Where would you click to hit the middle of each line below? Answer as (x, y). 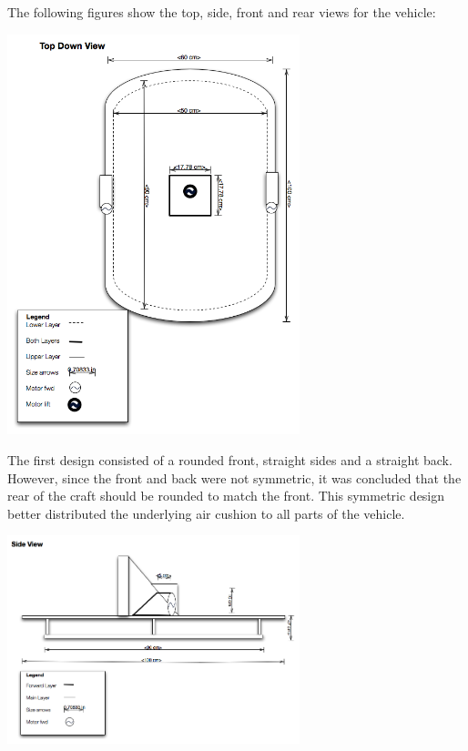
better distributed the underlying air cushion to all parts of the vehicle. (206, 513)
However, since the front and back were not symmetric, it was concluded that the (234, 477)
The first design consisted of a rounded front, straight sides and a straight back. (230, 459)
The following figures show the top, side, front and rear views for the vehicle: (222, 12)
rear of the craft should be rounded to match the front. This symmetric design (226, 496)
